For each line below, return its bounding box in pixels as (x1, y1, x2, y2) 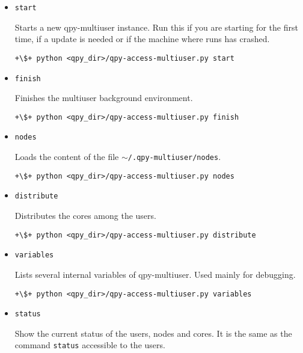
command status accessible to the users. (14, 339, 165, 351)
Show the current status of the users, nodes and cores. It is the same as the (14, 327, 292, 339)
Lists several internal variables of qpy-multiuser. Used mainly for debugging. (14, 268, 296, 280)
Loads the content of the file (14, 150, 119, 163)
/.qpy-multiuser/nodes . (127, 150, 221, 163)
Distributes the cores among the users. (14, 209, 156, 222)
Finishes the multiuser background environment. (14, 91, 193, 104)
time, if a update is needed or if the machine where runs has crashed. (14, 32, 270, 45)
